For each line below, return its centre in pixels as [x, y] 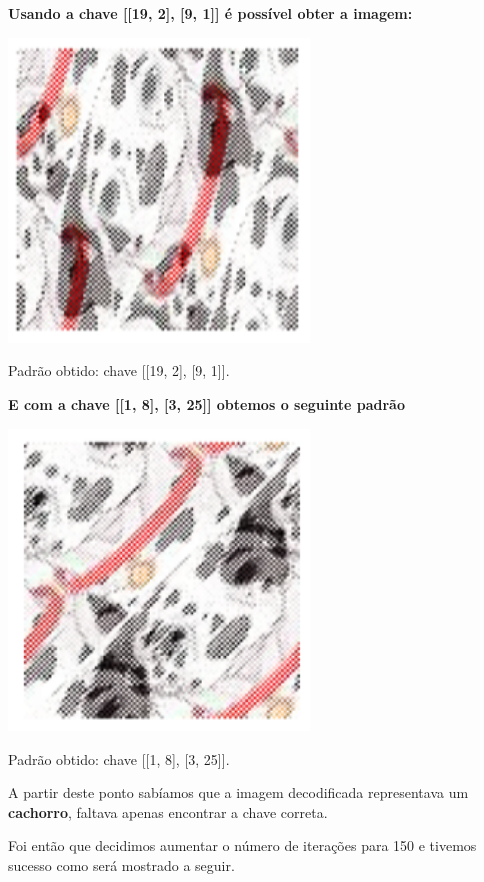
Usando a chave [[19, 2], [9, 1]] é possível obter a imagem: [210, 13]
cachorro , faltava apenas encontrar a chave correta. [168, 811]
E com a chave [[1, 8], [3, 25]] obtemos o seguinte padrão [206, 404]
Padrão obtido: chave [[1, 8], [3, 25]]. [119, 758]
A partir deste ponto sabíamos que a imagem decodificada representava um [238, 792]
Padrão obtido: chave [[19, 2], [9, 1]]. [119, 370]
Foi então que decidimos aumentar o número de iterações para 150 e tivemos [242, 845]
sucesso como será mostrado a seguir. [121, 865]
